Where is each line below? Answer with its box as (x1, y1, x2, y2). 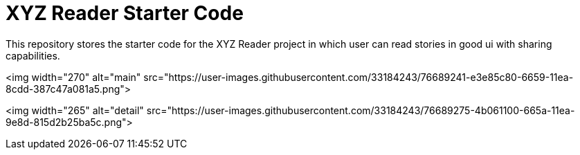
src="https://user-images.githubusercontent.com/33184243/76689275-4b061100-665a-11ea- (146, 104, 575, 116)
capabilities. (6, 49, 60, 62)
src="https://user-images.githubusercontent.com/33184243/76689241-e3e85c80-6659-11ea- (143, 71, 574, 83)
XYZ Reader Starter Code (6, 1, 244, 25)
